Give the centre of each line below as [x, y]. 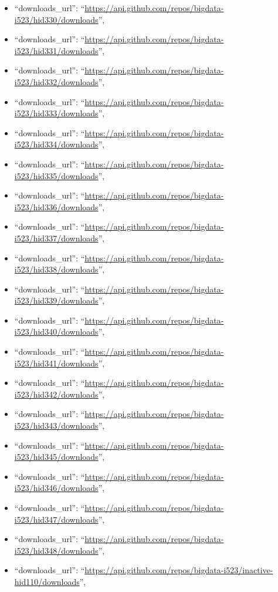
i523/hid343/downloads [56, 425]
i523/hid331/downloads [56, 50]
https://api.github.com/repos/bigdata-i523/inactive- [179, 570]
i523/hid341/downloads [56, 363]
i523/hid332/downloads [56, 81]
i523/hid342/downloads [56, 394]
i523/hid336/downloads [56, 206]
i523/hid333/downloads [56, 113]
